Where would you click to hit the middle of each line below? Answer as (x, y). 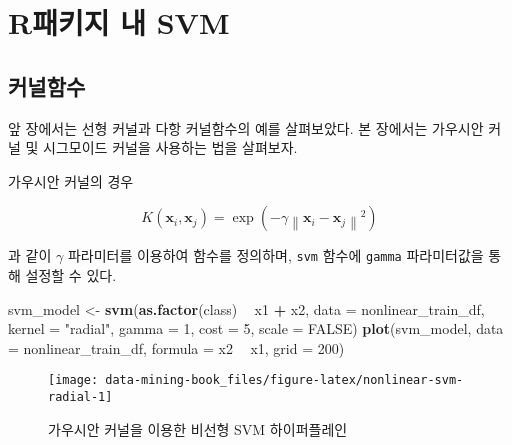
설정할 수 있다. (71, 275)
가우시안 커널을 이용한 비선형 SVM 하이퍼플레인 (198, 428)
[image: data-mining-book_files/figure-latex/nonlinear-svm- (256, 380)
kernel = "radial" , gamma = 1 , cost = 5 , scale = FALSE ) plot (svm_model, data (256, 328)
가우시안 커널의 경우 (71, 180)
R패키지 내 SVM (119, 22)
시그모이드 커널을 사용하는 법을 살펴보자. (170, 147)
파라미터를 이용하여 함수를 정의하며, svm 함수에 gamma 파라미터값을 (275, 255)
